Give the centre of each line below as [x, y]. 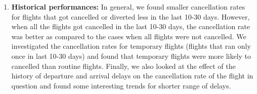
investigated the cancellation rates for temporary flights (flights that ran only [131, 46]
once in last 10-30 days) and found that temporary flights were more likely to [131, 56]
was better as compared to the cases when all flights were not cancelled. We [129, 36]
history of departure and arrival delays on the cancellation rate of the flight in [132, 76]
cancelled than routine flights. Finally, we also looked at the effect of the [123, 66]
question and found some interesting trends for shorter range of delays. [121, 85]
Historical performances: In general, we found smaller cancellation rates [128, 7]
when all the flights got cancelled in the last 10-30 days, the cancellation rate [131, 26]
